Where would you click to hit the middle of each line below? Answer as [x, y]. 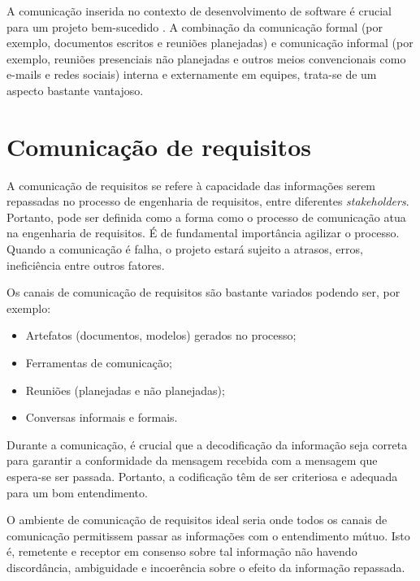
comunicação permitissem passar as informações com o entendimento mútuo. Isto [208, 535]
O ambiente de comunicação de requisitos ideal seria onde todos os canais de [197, 520]
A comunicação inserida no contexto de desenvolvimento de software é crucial [199, 11]
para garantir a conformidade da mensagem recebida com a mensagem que [192, 460]
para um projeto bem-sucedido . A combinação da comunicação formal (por [195, 26]
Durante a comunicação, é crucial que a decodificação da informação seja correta [207, 444]
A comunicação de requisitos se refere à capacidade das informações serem [191, 185]
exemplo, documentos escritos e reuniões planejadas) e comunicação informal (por [210, 43]
